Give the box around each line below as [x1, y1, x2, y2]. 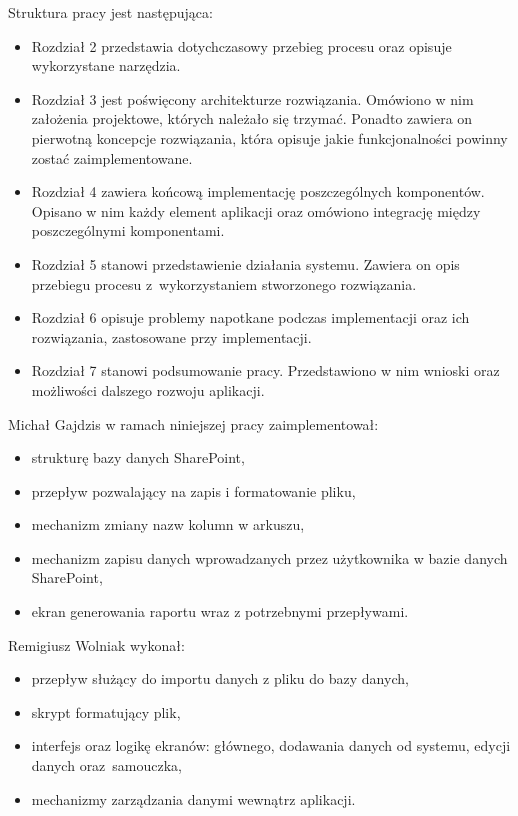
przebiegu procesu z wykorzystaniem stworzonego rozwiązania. [31, 273, 417, 294]
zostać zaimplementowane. [31, 147, 193, 168]
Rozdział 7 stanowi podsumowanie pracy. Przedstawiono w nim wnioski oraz [31, 360, 500, 381]
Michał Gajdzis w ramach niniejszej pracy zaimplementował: [8, 413, 379, 434]
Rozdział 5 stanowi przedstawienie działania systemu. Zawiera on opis [31, 253, 460, 274]
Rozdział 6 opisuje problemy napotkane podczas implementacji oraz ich [31, 307, 470, 328]
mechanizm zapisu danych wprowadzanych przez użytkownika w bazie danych [31, 547, 508, 568]
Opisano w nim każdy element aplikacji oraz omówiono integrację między [31, 200, 481, 221]
